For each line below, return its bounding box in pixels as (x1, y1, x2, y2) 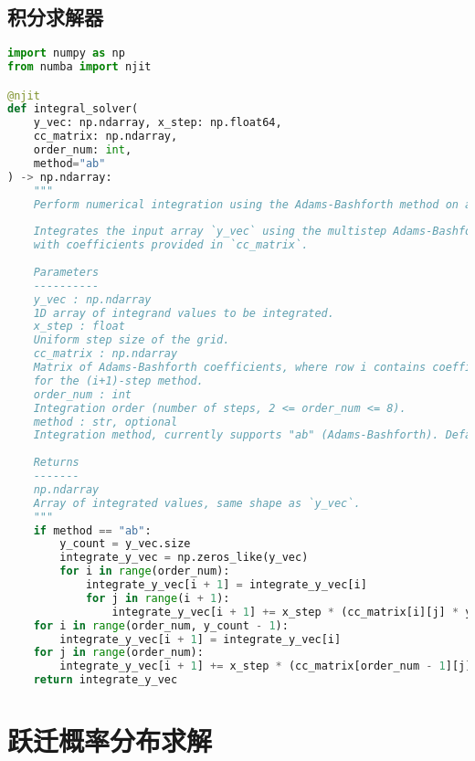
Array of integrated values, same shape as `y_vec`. (33, 496, 361, 510)
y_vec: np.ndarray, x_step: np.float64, (33, 116, 282, 130)
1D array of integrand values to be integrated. (33, 306, 334, 320)
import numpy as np (7, 47, 125, 60)
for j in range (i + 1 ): (85, 591, 230, 605)
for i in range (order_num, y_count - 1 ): (33, 618, 289, 632)
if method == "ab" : (33, 523, 152, 537)
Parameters (33, 265, 100, 279)
